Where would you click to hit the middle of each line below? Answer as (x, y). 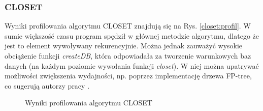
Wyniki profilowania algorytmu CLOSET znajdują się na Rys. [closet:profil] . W (128, 26)
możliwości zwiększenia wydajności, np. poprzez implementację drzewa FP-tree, (128, 76)
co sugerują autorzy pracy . (47, 85)
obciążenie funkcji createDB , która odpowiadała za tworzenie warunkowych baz (128, 55)
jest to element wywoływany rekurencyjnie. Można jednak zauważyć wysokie (124, 46)
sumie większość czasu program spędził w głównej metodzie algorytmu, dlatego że (132, 35)
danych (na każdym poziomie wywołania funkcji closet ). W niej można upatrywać (132, 65)
